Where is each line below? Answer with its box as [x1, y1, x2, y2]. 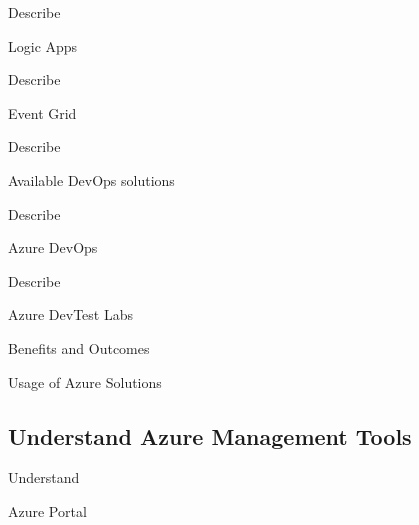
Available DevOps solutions [8, 169, 175, 190]
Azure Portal [8, 500, 87, 521]
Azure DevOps [8, 237, 98, 258]
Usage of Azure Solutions [8, 371, 162, 392]
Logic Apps [8, 35, 78, 56]
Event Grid [8, 102, 77, 123]
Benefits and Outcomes [8, 337, 150, 358]
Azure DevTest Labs [8, 304, 134, 325]
